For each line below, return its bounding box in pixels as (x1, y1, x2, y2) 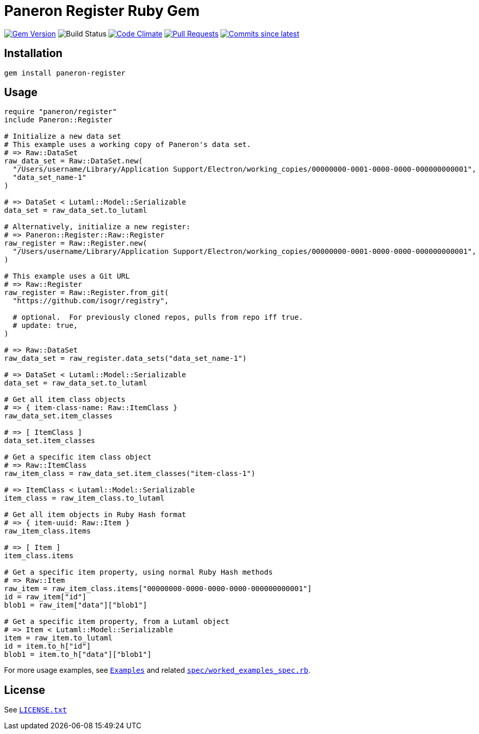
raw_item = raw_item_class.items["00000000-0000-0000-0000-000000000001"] (4, 584, 312, 593)
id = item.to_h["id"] (4, 642, 91, 651)
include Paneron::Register (4, 116, 113, 124)
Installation (4, 47, 63, 60)
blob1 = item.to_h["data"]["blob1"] (4, 650, 152, 659)
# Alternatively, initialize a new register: (4, 223, 191, 231)
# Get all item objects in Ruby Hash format (4, 510, 187, 519)
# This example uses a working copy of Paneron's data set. (4, 140, 251, 149)
